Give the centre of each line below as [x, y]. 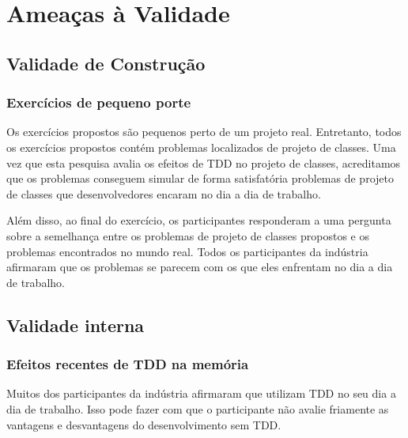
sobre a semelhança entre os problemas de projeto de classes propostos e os [188, 235]
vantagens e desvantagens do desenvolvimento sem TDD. [144, 424]
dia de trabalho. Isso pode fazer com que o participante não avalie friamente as [198, 408]
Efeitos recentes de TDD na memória [128, 364]
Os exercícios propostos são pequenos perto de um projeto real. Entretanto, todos [204, 132]
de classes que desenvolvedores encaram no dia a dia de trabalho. [164, 193]
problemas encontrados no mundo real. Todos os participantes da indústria [187, 251]
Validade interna [76, 325]
